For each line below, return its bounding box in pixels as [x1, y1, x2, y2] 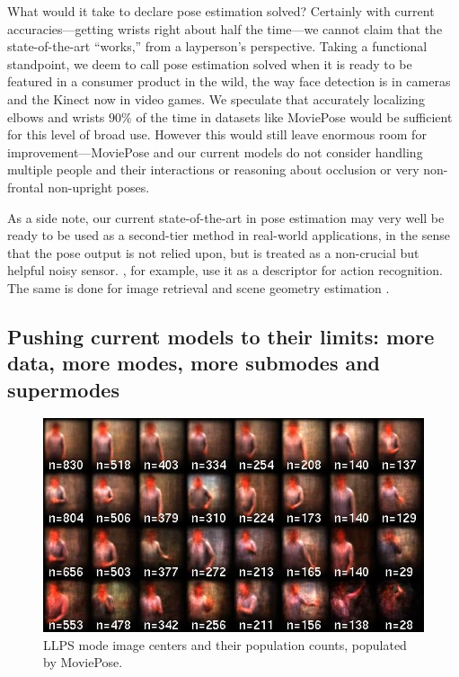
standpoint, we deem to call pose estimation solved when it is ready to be [7, 54, 412, 73]
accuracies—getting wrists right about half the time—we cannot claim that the [7, 19, 443, 38]
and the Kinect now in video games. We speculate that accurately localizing [7, 89, 425, 108]
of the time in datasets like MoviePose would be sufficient [136, 107, 453, 126]
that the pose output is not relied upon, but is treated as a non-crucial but [7, 243, 419, 262]
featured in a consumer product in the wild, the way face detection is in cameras [7, 72, 451, 91]
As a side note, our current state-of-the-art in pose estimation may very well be [7, 208, 445, 227]
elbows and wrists [7, 107, 105, 126]
